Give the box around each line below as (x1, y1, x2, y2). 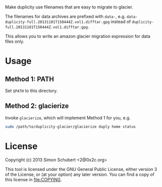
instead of (110, 19, 131, 24)
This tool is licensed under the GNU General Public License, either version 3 (5, 166, 157, 172)
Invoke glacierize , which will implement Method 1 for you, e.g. (5, 114, 131, 121)
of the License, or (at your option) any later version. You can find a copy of (5, 171, 155, 177)
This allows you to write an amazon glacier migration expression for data (5, 34, 151, 39)
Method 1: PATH (5, 75, 54, 83)
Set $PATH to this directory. (5, 88, 58, 93)
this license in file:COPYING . (5, 176, 62, 182)
